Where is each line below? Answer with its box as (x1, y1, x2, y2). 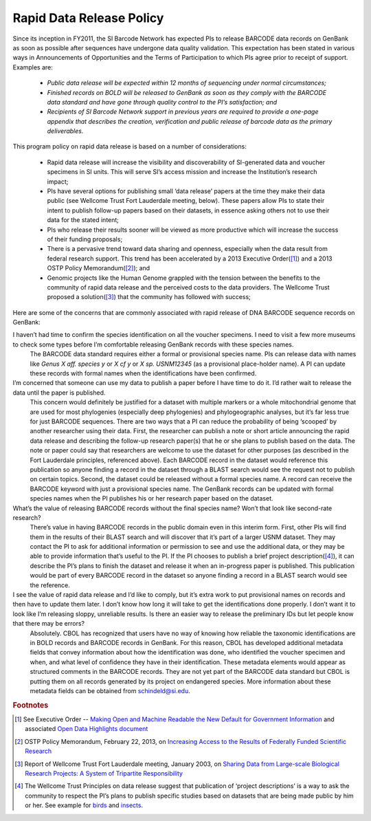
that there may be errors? (12, 620, 85, 628)
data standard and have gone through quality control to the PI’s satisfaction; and (47, 98, 278, 106)
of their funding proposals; (47, 234, 123, 243)
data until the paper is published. (12, 388, 106, 397)
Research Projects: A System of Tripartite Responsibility (25, 769, 183, 777)
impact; (47, 177, 69, 186)
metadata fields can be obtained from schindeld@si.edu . (30, 686, 190, 694)
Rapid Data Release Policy (12, 10, 164, 25)
